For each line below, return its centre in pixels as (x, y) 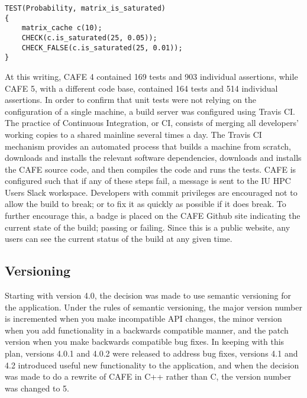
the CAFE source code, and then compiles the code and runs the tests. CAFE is (151, 169)
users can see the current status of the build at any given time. (119, 239)
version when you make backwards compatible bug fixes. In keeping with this (145, 342)
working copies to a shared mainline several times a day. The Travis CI (133, 134)
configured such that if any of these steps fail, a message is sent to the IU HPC (148, 181)
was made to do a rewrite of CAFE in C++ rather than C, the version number (148, 376)
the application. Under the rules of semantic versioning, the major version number (154, 307)
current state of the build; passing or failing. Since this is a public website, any (148, 227)
